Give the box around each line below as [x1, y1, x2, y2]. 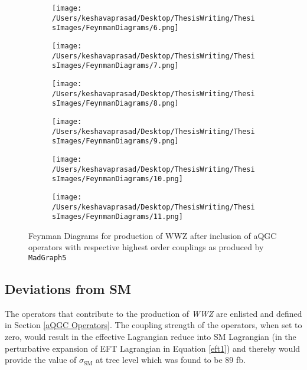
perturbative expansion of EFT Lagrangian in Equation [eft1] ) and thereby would [5, 342, 301, 354]
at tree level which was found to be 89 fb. [95, 353, 246, 366]
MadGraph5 [28, 254, 67, 262]
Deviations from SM [5, 280, 131, 298]
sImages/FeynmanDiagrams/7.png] [52, 61, 179, 70]
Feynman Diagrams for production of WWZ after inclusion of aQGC [28, 229, 277, 241]
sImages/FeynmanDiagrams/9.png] [52, 137, 179, 146]
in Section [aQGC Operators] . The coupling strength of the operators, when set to [5, 319, 302, 331]
